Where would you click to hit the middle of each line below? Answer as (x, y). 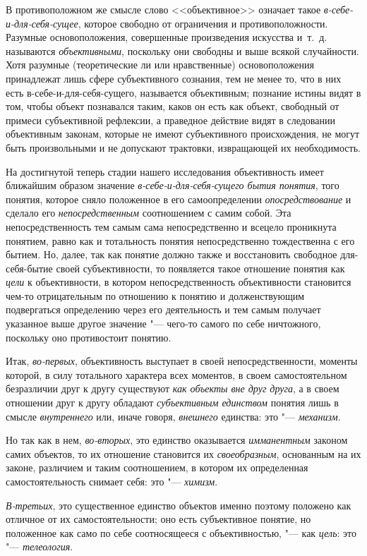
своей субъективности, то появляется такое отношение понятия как (200, 268)
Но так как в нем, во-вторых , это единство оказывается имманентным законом (177, 440)
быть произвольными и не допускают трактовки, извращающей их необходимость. (183, 147)
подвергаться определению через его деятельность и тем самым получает (163, 309)
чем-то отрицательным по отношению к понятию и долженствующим (155, 295)
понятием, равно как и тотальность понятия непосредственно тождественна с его (180, 240)
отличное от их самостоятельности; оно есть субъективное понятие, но (158, 519)
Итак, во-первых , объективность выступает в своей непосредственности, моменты (182, 361)
